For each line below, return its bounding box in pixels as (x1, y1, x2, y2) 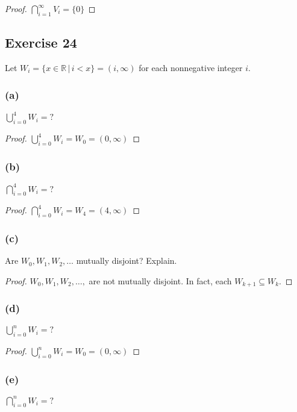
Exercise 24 (5, 33, 77, 52)
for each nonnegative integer (139, 61, 243, 73)
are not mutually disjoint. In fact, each (89, 275, 232, 287)
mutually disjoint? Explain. (76, 254, 177, 267)
